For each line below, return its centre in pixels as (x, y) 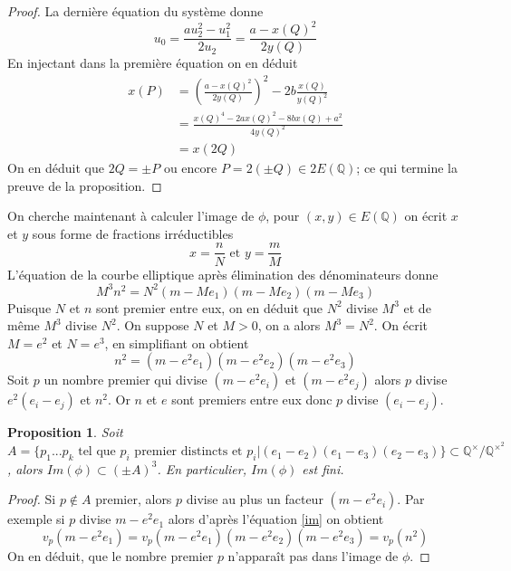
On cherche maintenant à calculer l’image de (131, 216)
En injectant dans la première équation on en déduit (153, 63)
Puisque (29, 307)
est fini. (323, 468)
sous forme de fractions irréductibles (133, 233)
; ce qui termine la (407, 168)
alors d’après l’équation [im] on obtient (276, 519)
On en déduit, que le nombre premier (111, 556)
